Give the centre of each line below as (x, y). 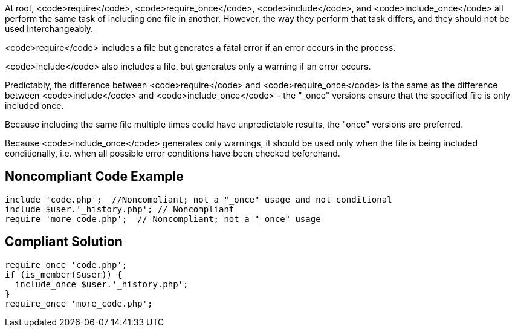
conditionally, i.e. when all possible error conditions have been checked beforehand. (173, 153)
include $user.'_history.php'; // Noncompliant (120, 209)
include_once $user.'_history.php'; (102, 284)
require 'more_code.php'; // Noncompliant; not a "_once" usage (163, 219)
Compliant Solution (64, 242)
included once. (34, 106)
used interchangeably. (49, 29)
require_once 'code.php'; (66, 265)
